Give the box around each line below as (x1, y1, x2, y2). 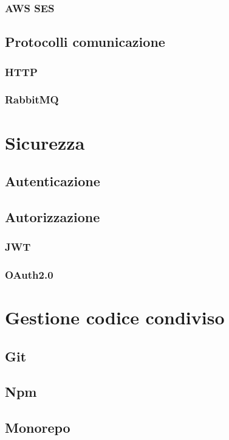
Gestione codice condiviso (5, 305, 225, 330)
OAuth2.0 (5, 267, 53, 282)
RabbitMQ (5, 92, 59, 107)
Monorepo (5, 418, 70, 437)
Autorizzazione (5, 207, 100, 226)
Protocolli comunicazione (5, 32, 165, 51)
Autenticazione (5, 172, 100, 190)
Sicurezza (5, 130, 85, 155)
